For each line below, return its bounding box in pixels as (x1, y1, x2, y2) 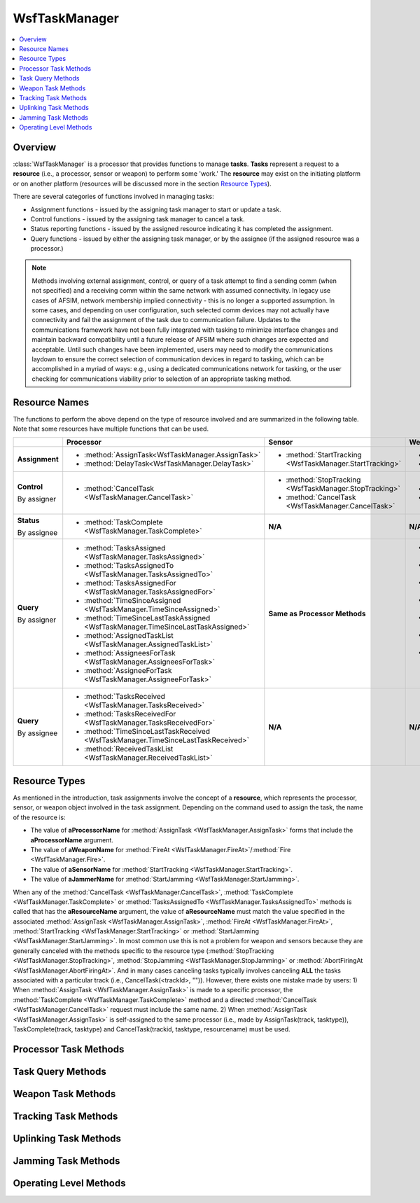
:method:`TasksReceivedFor (84, 709, 176, 719)
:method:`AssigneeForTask (84, 666, 172, 676)
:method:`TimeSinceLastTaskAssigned (84, 613, 211, 623)
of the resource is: (13, 813, 66, 821)
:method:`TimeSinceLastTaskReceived (84, 727, 210, 737)
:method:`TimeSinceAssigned (84, 596, 181, 606)
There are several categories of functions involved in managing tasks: (13, 193, 214, 201)
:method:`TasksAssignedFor (84, 578, 176, 588)
